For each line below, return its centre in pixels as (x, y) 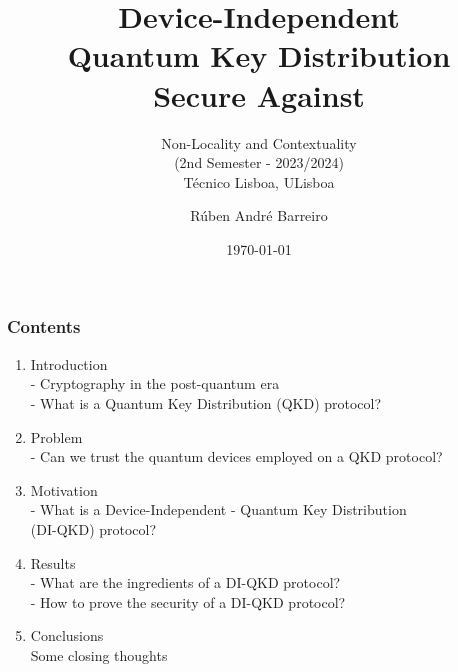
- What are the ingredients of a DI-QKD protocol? (185, 582)
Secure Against (259, 94)
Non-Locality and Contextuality (259, 142)
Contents (44, 326)
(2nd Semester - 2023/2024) (259, 162)
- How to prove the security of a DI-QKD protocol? (188, 601)
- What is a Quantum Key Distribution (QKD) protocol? (206, 402)
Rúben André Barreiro (259, 215)
